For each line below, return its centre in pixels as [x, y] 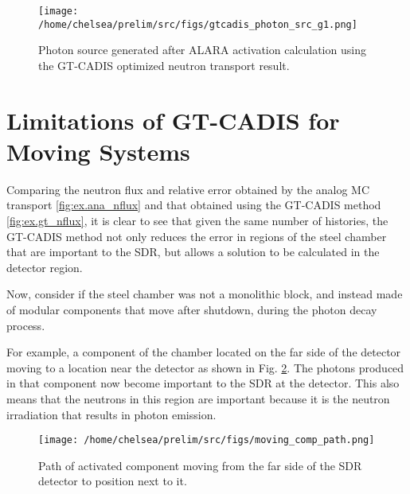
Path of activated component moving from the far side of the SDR [200, 465]
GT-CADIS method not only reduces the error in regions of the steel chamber [197, 236]
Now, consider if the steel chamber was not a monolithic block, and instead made [205, 294]
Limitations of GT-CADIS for [173, 120]
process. [26, 325]
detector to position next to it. [113, 481]
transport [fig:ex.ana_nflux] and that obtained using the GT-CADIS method [194, 205]
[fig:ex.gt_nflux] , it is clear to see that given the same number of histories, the [197, 220]
